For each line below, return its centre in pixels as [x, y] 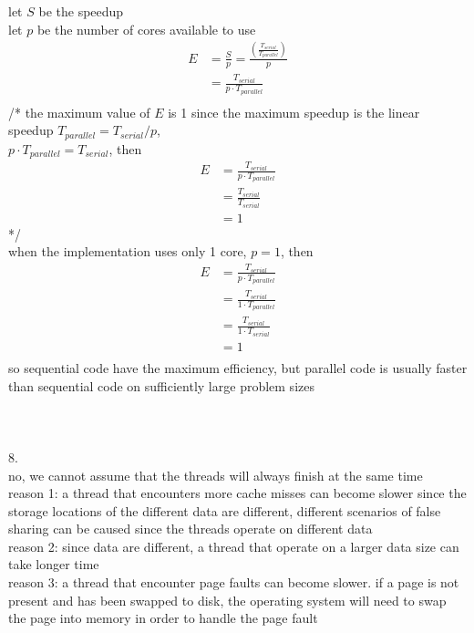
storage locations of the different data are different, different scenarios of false [225, 510]
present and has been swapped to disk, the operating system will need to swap [227, 600]
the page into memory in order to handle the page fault [163, 618]
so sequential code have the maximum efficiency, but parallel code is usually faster [238, 367]
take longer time [54, 564]
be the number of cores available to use [146, 29]
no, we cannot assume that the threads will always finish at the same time [216, 475]
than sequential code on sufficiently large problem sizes [161, 385]
